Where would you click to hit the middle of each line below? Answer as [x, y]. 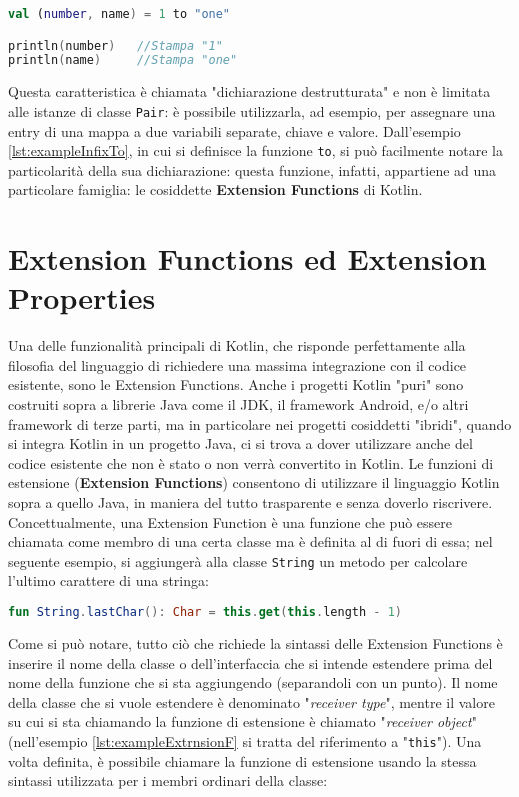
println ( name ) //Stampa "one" [123, 60]
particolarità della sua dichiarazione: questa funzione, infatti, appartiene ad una [252, 169]
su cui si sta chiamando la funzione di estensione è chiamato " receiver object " [242, 721]
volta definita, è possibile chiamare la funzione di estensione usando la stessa [242, 760]
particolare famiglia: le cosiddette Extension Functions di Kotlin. [215, 189]
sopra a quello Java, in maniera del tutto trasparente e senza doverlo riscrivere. [250, 502]
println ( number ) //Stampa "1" [115, 45]
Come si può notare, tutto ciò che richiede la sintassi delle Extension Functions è [255, 642]
